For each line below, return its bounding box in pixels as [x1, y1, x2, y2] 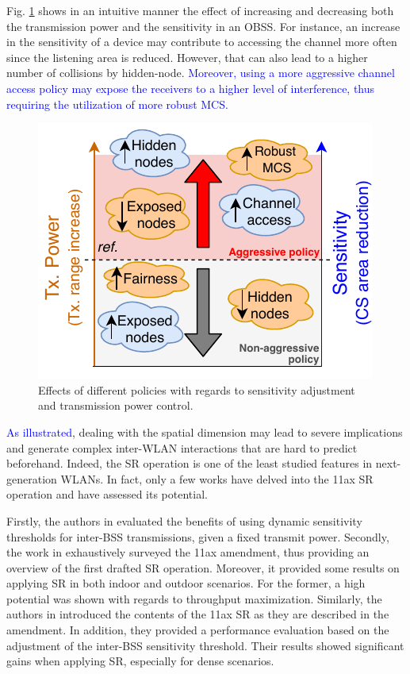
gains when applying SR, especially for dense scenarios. [6, 653, 274, 669]
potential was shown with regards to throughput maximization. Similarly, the [6, 590, 382, 607]
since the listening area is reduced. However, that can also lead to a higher [6, 48, 368, 65]
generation [6, 470, 57, 487]
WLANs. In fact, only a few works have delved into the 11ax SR [60, 470, 374, 487]
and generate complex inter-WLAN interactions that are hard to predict [6, 439, 358, 456]
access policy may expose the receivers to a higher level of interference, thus [6, 79, 375, 96]
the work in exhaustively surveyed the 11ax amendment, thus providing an [6, 544, 370, 560]
